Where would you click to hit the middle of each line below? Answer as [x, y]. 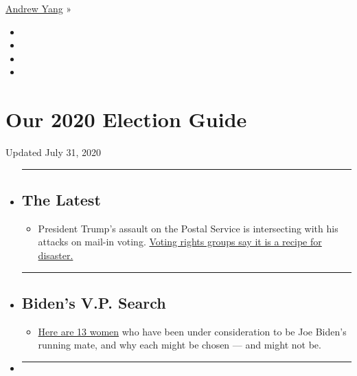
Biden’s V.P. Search [94, 303]
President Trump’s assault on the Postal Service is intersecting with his [188, 228]
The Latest [61, 200]
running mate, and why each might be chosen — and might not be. [180, 345]
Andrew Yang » [39, 8]
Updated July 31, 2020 [54, 152]
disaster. [56, 255]
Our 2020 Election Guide [126, 119]
